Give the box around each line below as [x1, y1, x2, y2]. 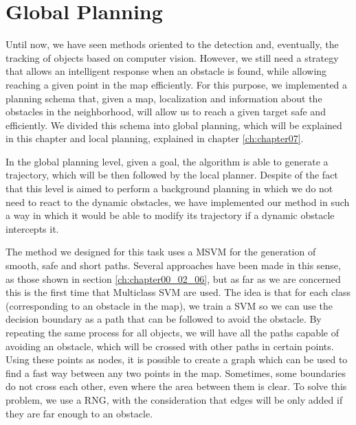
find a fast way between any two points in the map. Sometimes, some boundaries [5, 365, 346, 380]
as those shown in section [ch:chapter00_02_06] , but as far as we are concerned [5, 271, 341, 286]
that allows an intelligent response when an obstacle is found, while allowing [5, 64, 327, 78]
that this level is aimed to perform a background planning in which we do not [5, 181, 333, 196]
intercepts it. [5, 221, 59, 236]
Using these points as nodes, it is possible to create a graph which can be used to [5, 352, 348, 367]
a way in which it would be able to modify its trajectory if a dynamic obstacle [5, 208, 335, 222]
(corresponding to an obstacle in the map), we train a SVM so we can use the [5, 298, 333, 312]
